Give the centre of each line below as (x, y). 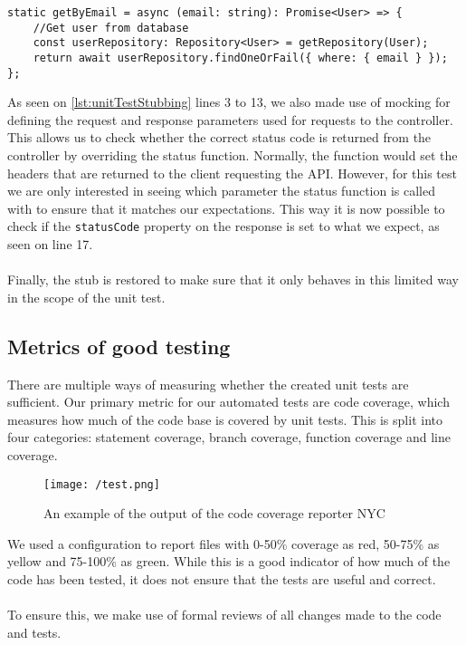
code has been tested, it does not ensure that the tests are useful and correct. (222, 579)
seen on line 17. (50, 244)
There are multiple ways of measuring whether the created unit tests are (208, 384)
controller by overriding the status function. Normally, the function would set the (233, 155)
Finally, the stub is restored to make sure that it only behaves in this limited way (233, 279)
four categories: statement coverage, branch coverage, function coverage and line (229, 437)
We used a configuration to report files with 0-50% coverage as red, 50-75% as (223, 543)
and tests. (34, 632)
